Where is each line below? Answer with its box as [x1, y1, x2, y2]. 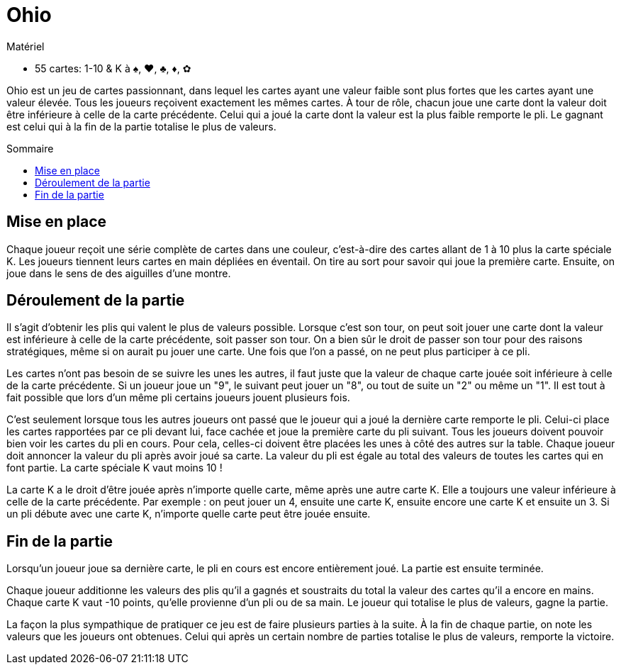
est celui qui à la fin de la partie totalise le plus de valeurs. [6, 120, 276, 133]
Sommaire [6, 142, 54, 155]
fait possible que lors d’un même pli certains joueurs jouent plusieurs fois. [6, 391, 350, 404]
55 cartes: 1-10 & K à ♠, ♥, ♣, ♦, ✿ [35, 62, 191, 74]
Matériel [6, 40, 45, 52]
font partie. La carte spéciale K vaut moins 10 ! [6, 462, 223, 474]
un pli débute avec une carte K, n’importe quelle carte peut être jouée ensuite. [6, 508, 371, 520]
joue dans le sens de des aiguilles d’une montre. [6, 267, 231, 279]
